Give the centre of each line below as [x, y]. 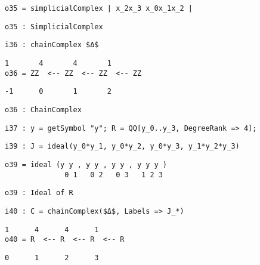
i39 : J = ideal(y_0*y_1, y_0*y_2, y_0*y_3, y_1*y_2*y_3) [122, 147]
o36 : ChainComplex [43, 110]
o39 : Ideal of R [39, 193]
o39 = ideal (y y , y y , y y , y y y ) [86, 164]
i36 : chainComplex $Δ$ [52, 45]
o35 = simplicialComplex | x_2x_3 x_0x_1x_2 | [99, 8]
